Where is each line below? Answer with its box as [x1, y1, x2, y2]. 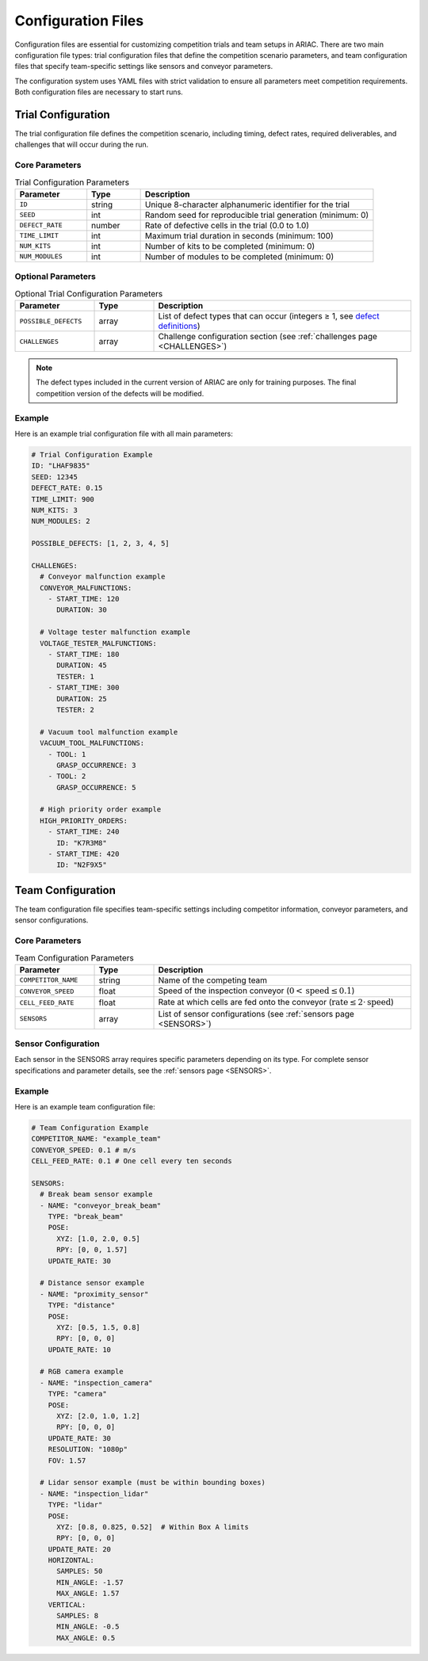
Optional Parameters [14, 271, 97, 282]
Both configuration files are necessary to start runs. [14, 87, 184, 97]
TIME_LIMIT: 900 [31, 494, 95, 503]
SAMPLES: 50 [56, 1567, 103, 1576]
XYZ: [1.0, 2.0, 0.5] [56, 1234, 140, 1243]
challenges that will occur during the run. [14, 139, 149, 150]
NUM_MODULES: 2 [31, 517, 90, 526]
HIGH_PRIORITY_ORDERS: [40, 816, 128, 825]
